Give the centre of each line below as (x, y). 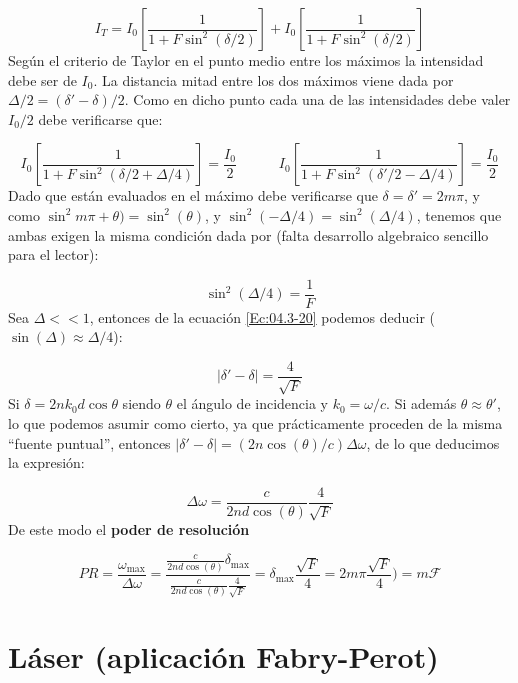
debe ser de (42, 79)
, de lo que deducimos (433, 442)
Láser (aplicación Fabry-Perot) (223, 655)
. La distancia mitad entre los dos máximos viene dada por (273, 79)
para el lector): (53, 254)
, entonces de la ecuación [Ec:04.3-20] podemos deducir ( (262, 316)
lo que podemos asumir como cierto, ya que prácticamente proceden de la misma (255, 423)
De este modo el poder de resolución (129, 529)
